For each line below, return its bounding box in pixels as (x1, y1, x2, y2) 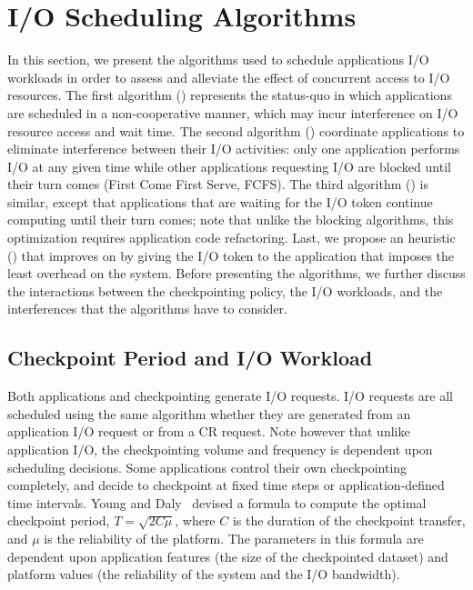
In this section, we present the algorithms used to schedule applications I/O (7, 50, 429, 69)
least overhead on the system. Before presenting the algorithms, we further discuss (7, 264, 466, 283)
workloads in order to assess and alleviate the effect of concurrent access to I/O (7, 67, 450, 86)
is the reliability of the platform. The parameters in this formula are (44, 528, 424, 547)
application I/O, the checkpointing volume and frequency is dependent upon (7, 440, 433, 459)
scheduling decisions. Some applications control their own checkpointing (7, 457, 408, 476)
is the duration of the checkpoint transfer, (232, 511, 466, 530)
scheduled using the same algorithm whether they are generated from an (7, 404, 411, 423)
